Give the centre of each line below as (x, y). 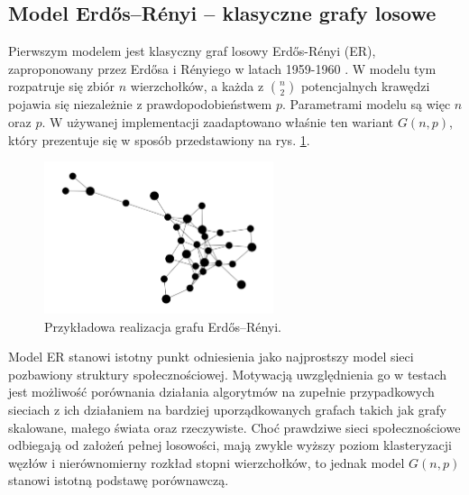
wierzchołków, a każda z (197, 86)
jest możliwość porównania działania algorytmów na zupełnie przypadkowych (221, 392)
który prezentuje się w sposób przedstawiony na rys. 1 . (159, 139)
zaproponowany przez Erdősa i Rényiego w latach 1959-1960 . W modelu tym (222, 68)
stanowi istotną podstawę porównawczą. (119, 480)
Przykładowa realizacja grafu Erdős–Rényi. (163, 326)
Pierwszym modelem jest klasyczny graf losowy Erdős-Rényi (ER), (192, 51)
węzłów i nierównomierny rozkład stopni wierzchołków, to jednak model (207, 462)
